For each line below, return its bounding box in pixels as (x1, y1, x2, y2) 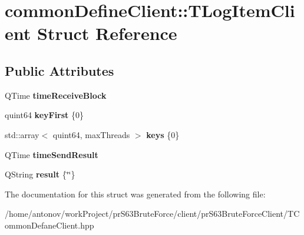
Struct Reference (37, 21, 177, 45)
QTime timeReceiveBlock (5, 89, 107, 101)
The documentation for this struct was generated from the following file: (5, 187, 266, 200)
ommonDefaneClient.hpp (5, 219, 94, 231)
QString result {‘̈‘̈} (5, 168, 75, 180)
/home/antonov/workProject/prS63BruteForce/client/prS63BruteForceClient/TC (5, 207, 300, 220)
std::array (5, 128, 39, 140)
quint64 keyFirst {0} (5, 109, 84, 121)
